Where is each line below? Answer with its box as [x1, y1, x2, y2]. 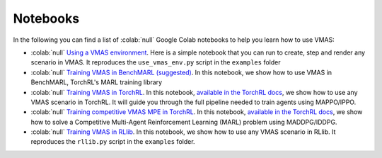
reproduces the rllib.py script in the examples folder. [30, 137, 195, 146]
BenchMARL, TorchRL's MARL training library [30, 78, 163, 86]
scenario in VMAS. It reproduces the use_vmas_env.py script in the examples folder [30, 58, 281, 67]
